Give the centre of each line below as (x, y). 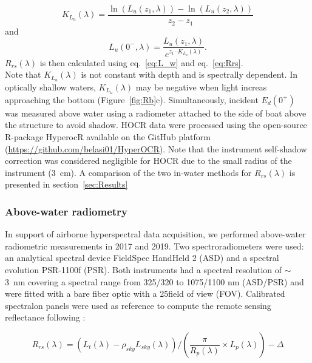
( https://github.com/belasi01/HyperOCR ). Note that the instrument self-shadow (156, 148)
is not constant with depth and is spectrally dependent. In (189, 74)
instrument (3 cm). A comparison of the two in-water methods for (128, 172)
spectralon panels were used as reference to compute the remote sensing (138, 305)
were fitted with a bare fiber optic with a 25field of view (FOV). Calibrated (145, 293)
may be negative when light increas (201, 87)
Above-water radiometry (66, 211)
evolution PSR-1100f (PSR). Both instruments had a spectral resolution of (144, 270)
